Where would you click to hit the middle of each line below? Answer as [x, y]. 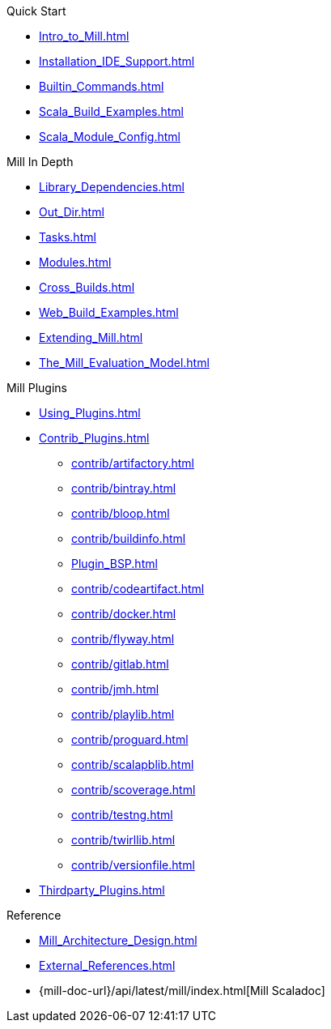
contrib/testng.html [122, 815]
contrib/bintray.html [124, 488]
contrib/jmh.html [115, 689]
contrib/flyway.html [123, 639]
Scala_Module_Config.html [110, 137]
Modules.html [75, 262]
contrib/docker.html [124, 614]
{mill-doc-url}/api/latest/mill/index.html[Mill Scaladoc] [182, 991]
